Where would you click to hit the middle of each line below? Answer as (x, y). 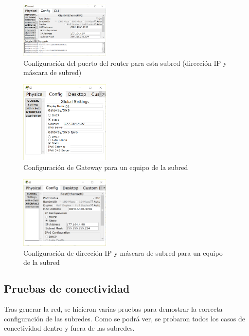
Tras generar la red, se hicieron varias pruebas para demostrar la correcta (113, 308)
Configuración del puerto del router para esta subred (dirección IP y (125, 63)
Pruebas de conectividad (67, 289)
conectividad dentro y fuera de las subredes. (69, 328)
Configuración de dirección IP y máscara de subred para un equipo (123, 252)
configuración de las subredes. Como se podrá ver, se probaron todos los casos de (124, 318)
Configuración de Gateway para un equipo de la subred (106, 167)
